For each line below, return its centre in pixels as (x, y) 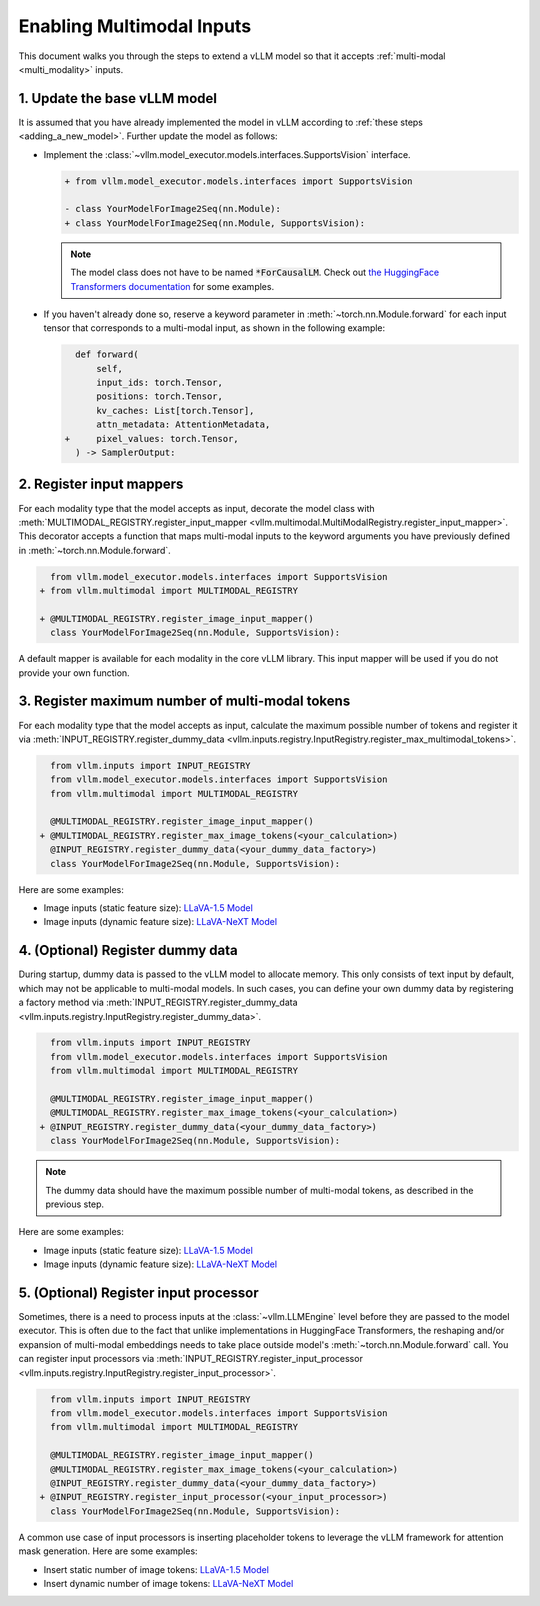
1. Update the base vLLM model (117, 98)
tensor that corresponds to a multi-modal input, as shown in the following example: (214, 328)
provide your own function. (74, 672)
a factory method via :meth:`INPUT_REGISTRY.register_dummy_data (158, 1002)
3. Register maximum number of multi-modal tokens (184, 701)
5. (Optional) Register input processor (138, 1292)
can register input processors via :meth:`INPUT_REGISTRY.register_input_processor (191, 1359)
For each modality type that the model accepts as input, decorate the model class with (196, 508)
